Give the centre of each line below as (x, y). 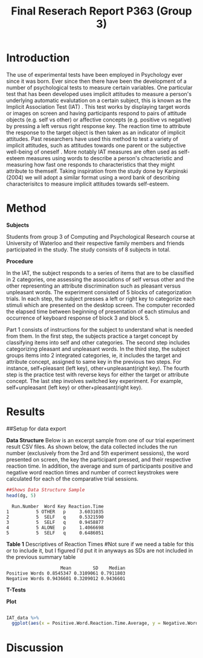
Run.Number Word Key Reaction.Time (58, 506)
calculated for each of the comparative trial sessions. (72, 479)
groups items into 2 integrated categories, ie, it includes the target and (94, 355)
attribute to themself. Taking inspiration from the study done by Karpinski (97, 171)
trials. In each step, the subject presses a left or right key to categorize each (101, 298)
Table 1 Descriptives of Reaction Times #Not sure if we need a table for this (100, 544)
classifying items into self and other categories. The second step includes (98, 342)
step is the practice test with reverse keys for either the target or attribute (98, 374)
